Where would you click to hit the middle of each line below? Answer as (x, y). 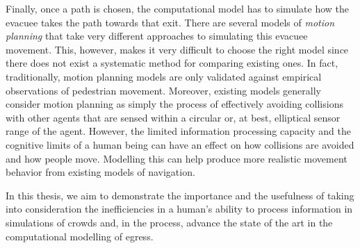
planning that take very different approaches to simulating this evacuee (157, 36)
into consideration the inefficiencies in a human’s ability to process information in (179, 209)
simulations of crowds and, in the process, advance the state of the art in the (169, 222)
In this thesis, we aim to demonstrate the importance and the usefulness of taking (180, 195)
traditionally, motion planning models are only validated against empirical (164, 76)
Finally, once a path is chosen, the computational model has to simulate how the (177, 8)
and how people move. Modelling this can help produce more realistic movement (177, 158)
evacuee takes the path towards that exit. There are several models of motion (170, 22)
